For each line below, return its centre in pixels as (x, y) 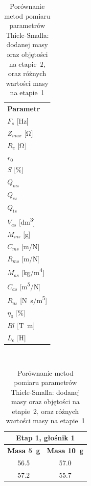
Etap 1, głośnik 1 (45, 438)
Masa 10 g (65, 450)
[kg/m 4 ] (33, 272)
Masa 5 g (24, 450)
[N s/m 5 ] (34, 300)
